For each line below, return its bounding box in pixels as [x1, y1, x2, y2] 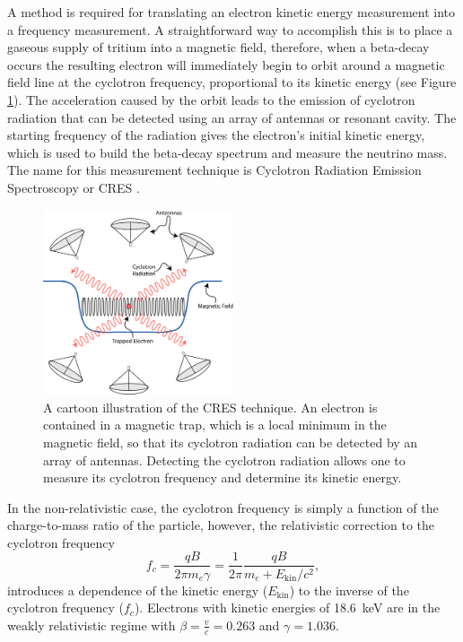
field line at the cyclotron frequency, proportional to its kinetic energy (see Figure [7, 73, 457, 91]
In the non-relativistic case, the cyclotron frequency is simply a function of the [7, 498, 439, 516]
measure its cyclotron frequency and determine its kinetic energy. [43, 468, 402, 487]
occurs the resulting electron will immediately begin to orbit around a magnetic [7, 55, 445, 74]
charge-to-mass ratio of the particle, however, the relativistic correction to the [7, 516, 435, 534]
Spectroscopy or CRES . [7, 178, 140, 196]
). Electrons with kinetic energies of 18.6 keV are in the [134, 598, 441, 617]
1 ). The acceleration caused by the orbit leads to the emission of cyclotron [7, 90, 415, 108]
